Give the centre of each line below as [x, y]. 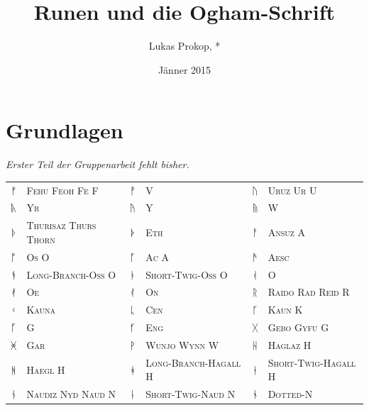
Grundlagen [65, 130]
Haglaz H [290, 344]
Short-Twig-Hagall [312, 362]
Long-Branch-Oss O [71, 274]
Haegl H [46, 369]
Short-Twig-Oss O [187, 274]
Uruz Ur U [292, 190]
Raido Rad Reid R [309, 292]
